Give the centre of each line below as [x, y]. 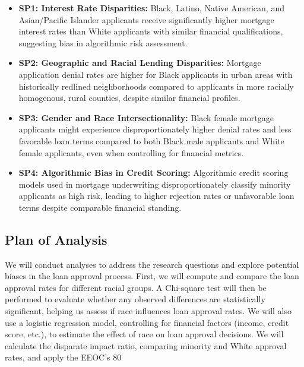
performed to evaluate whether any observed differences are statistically [135, 299]
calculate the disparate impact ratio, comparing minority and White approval [146, 345]
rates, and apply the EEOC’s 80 [63, 357]
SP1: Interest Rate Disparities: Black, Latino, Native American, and [151, 8]
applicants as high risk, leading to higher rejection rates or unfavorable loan [156, 196]
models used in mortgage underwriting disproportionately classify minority [155, 184]
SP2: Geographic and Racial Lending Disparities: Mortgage [140, 63]
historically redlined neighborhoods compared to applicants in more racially [156, 86]
